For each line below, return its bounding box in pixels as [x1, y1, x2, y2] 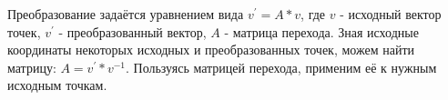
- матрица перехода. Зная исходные [224, 22, 419, 41]
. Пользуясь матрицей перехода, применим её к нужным [126, 57, 437, 76]
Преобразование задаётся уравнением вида [7, 5, 244, 23]
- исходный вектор [340, 5, 442, 23]
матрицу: [7, 57, 56, 76]
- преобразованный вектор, [58, 22, 207, 41]
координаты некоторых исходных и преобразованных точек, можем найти [7, 40, 414, 59]
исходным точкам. [7, 75, 107, 95]
